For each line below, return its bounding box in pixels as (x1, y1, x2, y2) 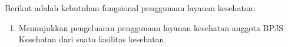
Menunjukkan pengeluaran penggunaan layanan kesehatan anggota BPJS (18, 21, 283, 33)
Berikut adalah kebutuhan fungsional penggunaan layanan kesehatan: (5, 2, 256, 14)
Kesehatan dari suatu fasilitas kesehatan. (18, 33, 167, 45)
